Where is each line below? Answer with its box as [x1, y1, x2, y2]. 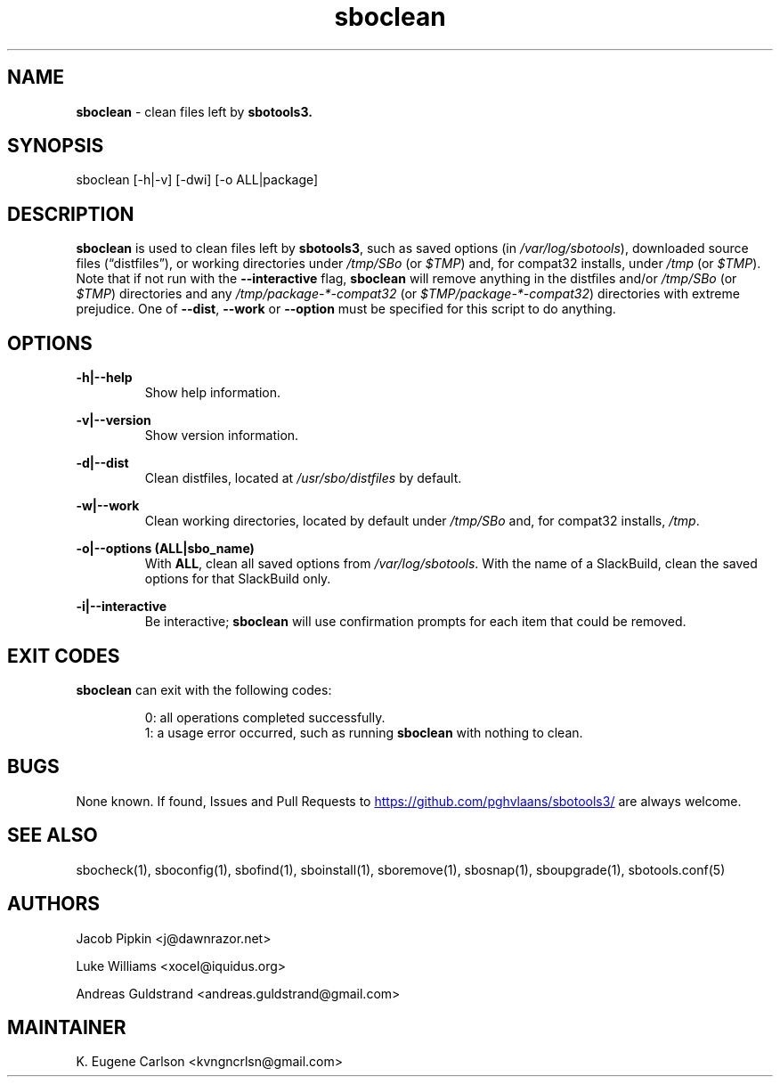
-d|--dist [76, 455, 129, 471]
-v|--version [76, 412, 151, 428]
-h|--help [76, 370, 133, 386]
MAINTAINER [7, 1015, 126, 1039]
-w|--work [76, 498, 140, 514]
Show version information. [144, 428, 299, 444]
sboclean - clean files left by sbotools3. [76, 103, 313, 119]
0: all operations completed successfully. [144, 709, 386, 725]
